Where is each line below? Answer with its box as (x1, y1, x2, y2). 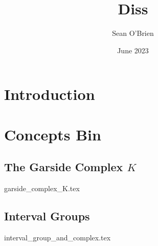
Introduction (4, 84, 95, 105)
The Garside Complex (4, 159, 123, 175)
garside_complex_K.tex (4, 183, 80, 194)
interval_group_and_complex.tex (4, 232, 111, 242)
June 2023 (117, 45, 149, 55)
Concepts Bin (4, 124, 101, 145)
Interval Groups (4, 208, 90, 224)
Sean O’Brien (112, 28, 154, 38)
